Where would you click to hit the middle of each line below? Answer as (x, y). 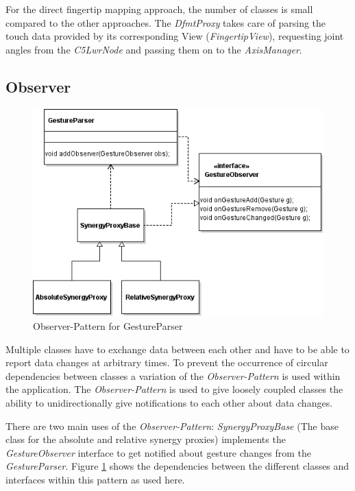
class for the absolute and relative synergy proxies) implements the (146, 439)
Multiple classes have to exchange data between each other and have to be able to (177, 349)
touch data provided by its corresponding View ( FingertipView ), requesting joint (175, 36)
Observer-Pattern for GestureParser (108, 326)
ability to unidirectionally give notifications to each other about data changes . (169, 402)
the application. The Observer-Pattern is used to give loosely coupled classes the (174, 389)
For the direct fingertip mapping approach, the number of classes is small (159, 9)
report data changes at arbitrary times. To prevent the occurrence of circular (167, 362)
